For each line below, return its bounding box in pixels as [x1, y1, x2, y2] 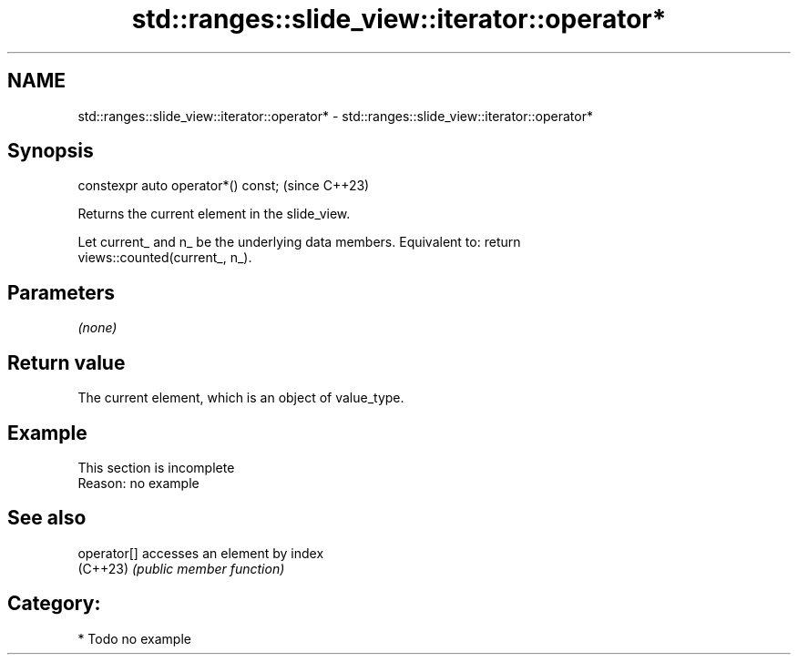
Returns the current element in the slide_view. [77, 206, 351, 222]
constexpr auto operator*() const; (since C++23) [77, 178, 370, 194]
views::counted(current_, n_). [77, 250, 252, 266]
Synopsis [7, 139, 94, 163]
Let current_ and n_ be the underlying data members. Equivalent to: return [77, 234, 521, 250]
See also [7, 506, 87, 530]
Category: [7, 592, 101, 616]
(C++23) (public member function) [77, 560, 285, 576]
